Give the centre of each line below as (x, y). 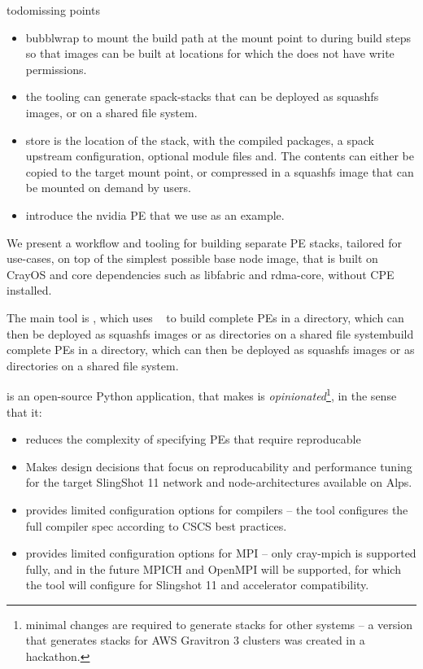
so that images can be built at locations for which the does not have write (210, 53)
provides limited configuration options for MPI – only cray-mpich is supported (221, 553)
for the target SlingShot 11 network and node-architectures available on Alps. (219, 482)
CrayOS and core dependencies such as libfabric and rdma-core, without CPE (201, 274)
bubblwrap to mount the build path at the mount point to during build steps (218, 37)
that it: (24, 411)
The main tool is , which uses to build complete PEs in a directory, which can (205, 317)
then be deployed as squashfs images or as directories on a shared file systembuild (210, 333)
